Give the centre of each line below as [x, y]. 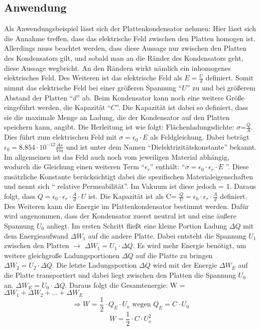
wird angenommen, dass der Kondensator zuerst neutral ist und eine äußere [120, 216]
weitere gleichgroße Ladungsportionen [62, 255]
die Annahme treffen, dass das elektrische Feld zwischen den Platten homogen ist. [130, 38]
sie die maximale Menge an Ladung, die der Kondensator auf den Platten [117, 117]
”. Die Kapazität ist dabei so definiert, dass [182, 107]
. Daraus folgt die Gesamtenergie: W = [125, 285]
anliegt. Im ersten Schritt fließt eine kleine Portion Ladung [137, 226]
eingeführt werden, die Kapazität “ [57, 107]
